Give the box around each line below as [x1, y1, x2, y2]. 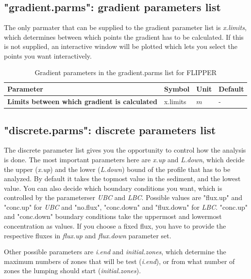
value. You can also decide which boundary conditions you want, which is [4, 183, 222, 193]
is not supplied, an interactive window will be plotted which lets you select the [4, 41, 237, 51]
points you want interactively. [4, 50, 92, 61]
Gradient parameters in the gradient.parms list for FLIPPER [34, 67, 217, 77]
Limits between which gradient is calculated [7, 96, 157, 107]
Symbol [164, 84, 190, 94]
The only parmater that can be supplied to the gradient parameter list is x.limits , [4, 22, 247, 32]
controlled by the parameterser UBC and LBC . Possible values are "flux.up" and [4, 192, 242, 202]
